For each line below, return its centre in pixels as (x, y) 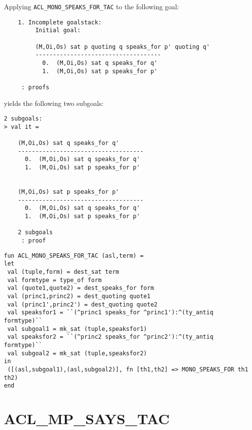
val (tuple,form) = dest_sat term (63, 272)
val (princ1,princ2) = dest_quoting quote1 (79, 296)
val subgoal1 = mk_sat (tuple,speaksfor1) (77, 329)
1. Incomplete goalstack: (60, 22)
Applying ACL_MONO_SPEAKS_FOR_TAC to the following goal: (92, 6)
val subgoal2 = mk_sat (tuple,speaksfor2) (77, 353)
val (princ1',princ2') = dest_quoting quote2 (82, 304)
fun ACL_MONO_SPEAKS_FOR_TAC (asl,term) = (74, 256)
